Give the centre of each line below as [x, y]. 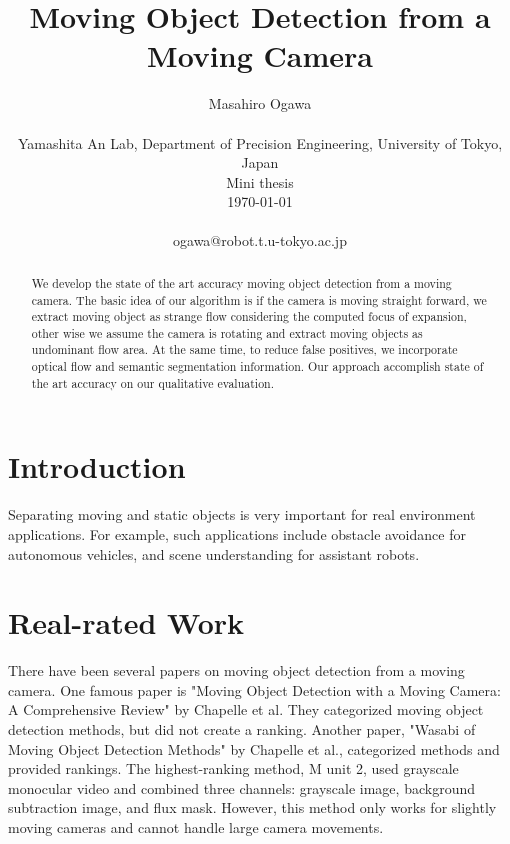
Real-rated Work [126, 622]
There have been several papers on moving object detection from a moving [236, 670]
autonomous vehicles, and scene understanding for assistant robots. [214, 553]
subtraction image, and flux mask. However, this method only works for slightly [252, 807]
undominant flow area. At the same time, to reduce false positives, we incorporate [244, 349]
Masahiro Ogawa [260, 103]
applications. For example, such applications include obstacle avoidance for [237, 533]
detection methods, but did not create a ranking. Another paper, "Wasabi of [242, 729]
